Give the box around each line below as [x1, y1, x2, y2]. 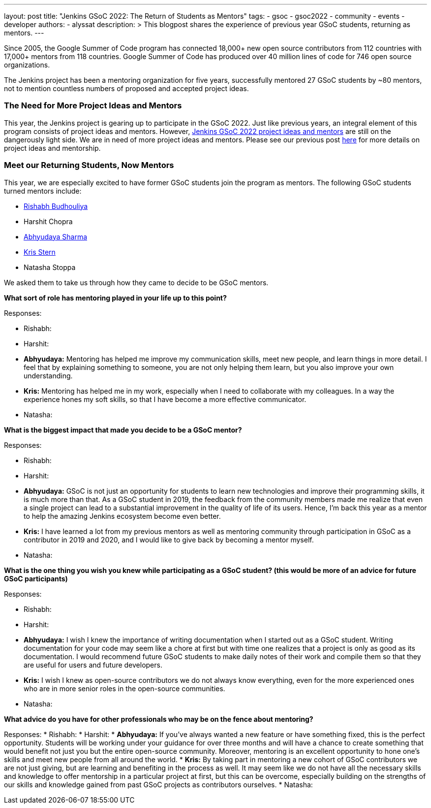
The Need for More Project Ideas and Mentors [4, 101, 182, 111]
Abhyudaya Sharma [24, 232, 88, 241]
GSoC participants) [4, 574, 68, 583]
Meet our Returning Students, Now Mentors [4, 160, 174, 170]
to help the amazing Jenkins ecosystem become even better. [24, 511, 221, 520]
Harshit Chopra [24, 217, 73, 226]
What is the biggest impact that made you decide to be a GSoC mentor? [4, 425, 242, 434]
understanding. [24, 371, 73, 380]
